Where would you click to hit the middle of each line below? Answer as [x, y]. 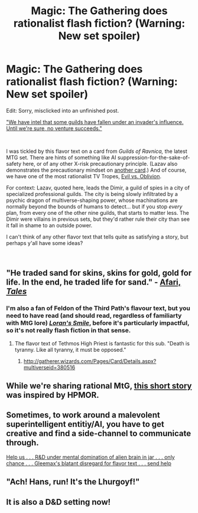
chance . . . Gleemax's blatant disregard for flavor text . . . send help [89, 463]
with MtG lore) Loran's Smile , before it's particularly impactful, [98, 323]
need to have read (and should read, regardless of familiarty [94, 316]
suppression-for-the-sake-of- [154, 157]
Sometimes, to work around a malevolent [83, 415]
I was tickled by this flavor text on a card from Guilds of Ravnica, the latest [97, 151]
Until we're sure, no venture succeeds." [54, 128]
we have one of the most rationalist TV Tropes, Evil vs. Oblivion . [84, 176]
